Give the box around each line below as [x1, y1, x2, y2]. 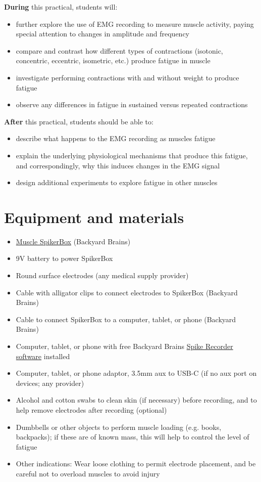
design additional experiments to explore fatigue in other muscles [16, 177, 218, 188]
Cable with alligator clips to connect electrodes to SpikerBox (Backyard [16, 287, 238, 297]
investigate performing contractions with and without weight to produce [16, 72, 239, 82]
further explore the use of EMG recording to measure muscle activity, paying [16, 18, 254, 29]
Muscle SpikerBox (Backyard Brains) [16, 236, 131, 246]
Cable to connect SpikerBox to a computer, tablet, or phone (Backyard [16, 314, 236, 324]
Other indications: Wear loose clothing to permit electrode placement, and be [16, 458, 256, 469]
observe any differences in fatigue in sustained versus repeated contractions [16, 99, 248, 110]
